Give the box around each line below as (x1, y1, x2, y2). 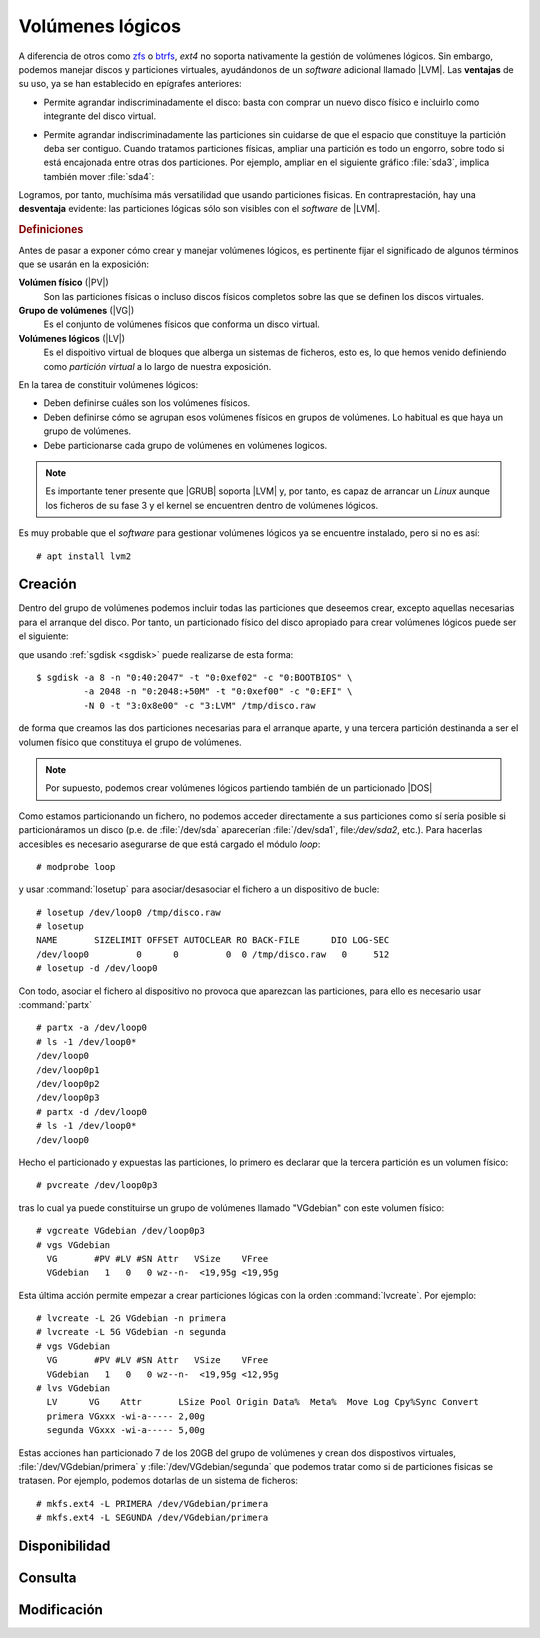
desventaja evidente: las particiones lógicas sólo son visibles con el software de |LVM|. (18, 203, 380, 215)
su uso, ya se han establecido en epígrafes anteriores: (18, 78, 242, 90)
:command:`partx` (18, 999, 93, 1011)
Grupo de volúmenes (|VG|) (18, 305, 135, 317)
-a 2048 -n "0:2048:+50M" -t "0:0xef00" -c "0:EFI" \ (83, 686, 353, 697)
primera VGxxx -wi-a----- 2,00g (46, 1410, 205, 1422)
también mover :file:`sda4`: (43, 170, 155, 182)
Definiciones (18, 223, 84, 237)
